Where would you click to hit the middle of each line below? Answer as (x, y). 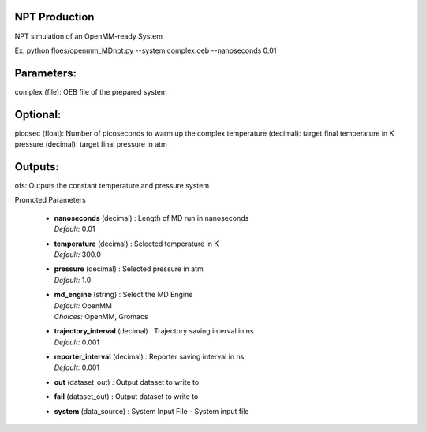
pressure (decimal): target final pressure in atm (91, 144)
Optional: (38, 114)
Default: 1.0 (73, 280)
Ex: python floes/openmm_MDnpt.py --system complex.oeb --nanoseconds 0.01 (146, 50)
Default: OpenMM (83, 305)
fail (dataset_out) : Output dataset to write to (126, 397)
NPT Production (54, 17)
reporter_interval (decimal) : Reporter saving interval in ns (149, 357)
